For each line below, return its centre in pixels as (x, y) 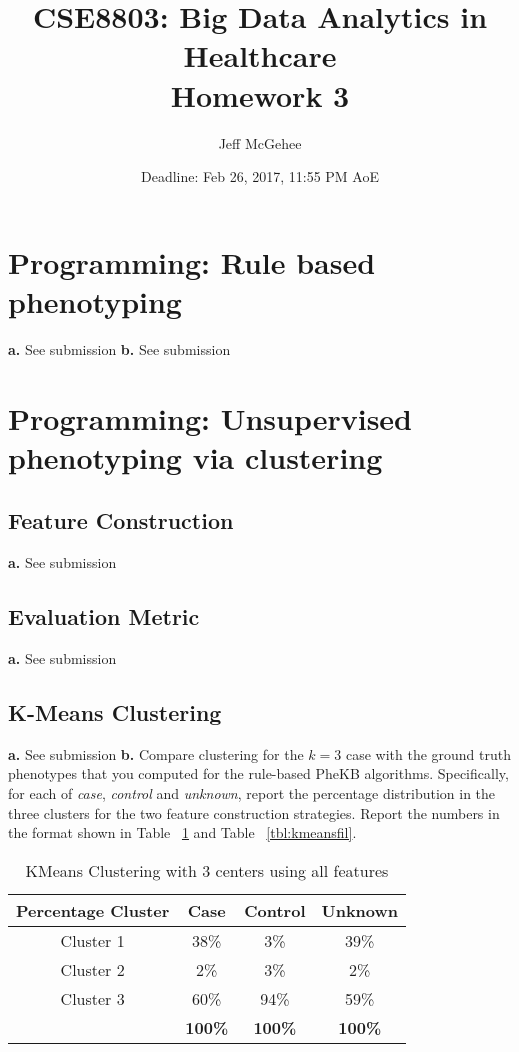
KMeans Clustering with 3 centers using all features (207, 870)
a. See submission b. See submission (119, 348)
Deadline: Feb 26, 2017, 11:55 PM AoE (259, 176)
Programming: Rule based (192, 261)
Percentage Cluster (93, 910)
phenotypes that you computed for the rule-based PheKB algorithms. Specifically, (258, 773)
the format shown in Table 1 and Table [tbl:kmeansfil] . (182, 832)
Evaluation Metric (104, 616)
